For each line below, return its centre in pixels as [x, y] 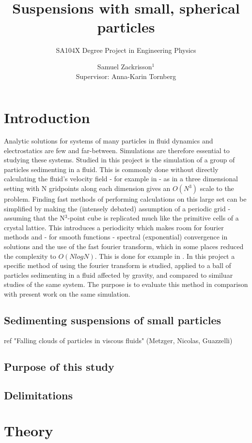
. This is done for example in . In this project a [165, 256]
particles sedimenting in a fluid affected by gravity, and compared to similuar [118, 275]
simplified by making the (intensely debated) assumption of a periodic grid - [117, 208]
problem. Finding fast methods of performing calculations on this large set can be [125, 199]
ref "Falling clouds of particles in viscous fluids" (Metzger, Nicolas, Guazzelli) [118, 340]
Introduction [47, 118]
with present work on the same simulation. [67, 293]
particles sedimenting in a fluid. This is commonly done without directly [111, 169]
